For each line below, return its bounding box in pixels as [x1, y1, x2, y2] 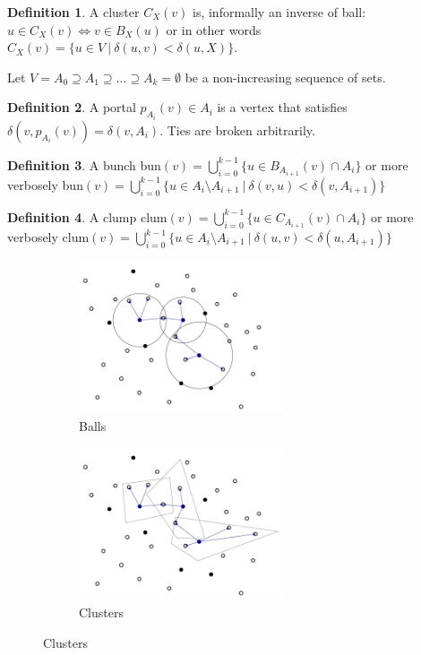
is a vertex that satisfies [217, 98, 348, 116]
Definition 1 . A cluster [7, 3, 140, 21]
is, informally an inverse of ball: [193, 3, 366, 21]
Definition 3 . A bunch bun [7, 155, 161, 174]
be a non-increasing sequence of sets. [185, 67, 386, 86]
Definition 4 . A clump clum [7, 207, 168, 226]
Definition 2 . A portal [7, 98, 136, 116]
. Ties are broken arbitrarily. [159, 120, 315, 139]
